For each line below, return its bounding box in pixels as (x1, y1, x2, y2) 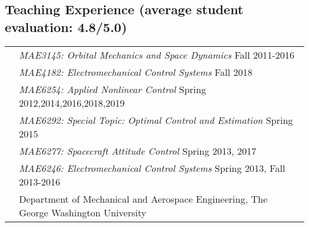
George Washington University (19, 205, 147, 219)
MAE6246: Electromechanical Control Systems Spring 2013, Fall (19, 161, 285, 175)
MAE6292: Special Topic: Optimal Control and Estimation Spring (19, 113, 293, 127)
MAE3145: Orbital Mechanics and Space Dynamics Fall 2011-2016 (19, 47, 295, 62)
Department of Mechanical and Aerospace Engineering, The (19, 191, 268, 206)
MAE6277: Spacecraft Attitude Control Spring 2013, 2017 (19, 143, 257, 158)
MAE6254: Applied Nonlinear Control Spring (19, 82, 206, 96)
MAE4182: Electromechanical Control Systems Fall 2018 (19, 65, 253, 79)
